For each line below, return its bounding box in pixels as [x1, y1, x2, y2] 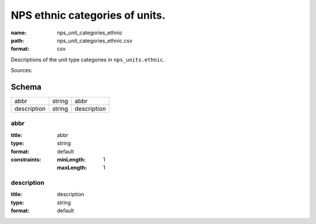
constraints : [11, 156, 42, 163]
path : [11, 37, 25, 44]
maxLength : [57, 164, 87, 171]
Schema [11, 82, 42, 92]
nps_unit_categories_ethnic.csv [57, 37, 133, 44]
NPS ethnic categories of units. [11, 9, 166, 22]
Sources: [11, 67, 33, 74]
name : [11, 29, 27, 36]
